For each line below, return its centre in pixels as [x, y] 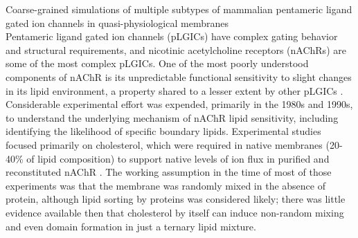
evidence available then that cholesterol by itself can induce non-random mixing [175, 212]
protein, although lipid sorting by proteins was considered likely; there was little [176, 199]
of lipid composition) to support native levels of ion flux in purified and [178, 158]
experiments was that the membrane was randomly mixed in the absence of [165, 185]
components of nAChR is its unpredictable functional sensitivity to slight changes [179, 76]
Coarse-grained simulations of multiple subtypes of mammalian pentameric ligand [179, 9]
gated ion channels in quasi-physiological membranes [117, 22]
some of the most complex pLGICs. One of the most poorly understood [157, 63]
